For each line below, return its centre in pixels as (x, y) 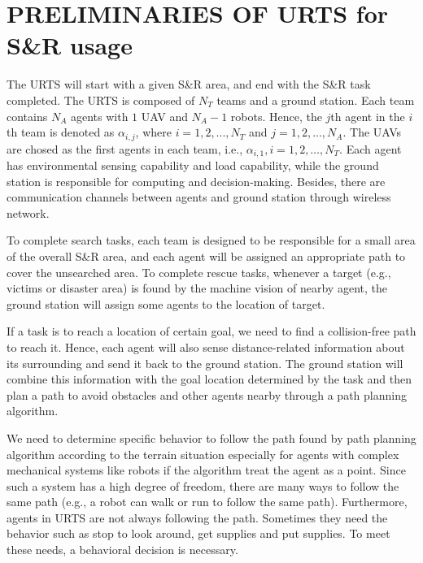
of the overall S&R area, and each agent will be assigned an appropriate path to (206, 256)
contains (27, 116)
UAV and (164, 116)
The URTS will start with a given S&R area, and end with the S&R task (189, 84)
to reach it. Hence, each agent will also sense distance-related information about (206, 346)
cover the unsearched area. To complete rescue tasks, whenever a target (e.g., (199, 272)
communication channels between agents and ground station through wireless (199, 197)
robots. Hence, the (276, 116)
